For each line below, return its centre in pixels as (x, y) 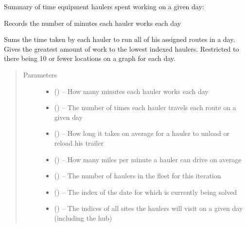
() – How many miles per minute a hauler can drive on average (148, 159)
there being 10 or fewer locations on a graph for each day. (90, 58)
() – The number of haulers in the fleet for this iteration (138, 176)
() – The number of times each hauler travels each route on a (145, 107)
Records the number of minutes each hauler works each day (93, 23)
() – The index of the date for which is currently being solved (146, 192)
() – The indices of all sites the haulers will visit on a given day (149, 208)
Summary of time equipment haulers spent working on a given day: (104, 6)
